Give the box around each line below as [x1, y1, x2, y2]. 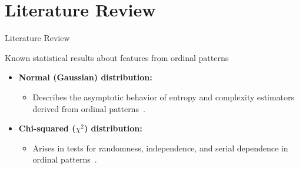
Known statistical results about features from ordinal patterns [5, 51, 229, 63]
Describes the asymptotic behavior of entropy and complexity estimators [32, 90, 295, 103]
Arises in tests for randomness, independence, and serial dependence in [32, 141, 288, 154]
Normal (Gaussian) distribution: [18, 71, 152, 83]
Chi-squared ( [18, 122, 76, 134]
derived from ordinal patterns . [32, 102, 145, 114]
